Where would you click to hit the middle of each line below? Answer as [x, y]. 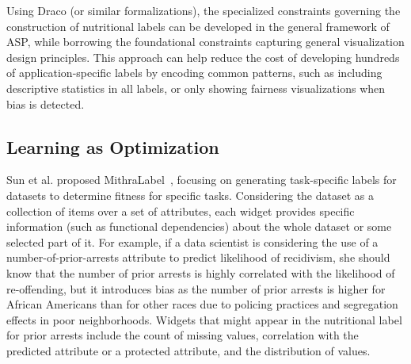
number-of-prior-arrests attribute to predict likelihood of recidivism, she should [198, 257]
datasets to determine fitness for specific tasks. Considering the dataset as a [190, 195]
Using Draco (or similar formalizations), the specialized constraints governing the [204, 10]
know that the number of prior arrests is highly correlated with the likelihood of [201, 272]
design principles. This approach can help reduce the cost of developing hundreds [203, 57]
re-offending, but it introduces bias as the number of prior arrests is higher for [196, 288]
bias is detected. [46, 103]
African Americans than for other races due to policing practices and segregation [202, 304]
